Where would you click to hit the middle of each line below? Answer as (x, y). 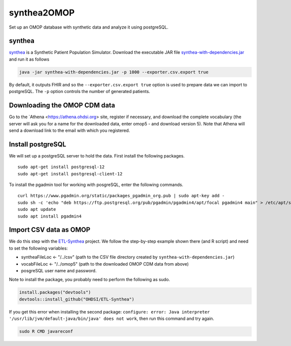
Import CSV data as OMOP (50, 230)
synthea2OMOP (42, 13)
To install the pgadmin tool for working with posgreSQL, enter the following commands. (96, 185)
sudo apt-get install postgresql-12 (61, 167)
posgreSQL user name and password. (59, 271)
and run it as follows (29, 59)
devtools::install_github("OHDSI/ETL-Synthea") (77, 299)
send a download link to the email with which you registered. (70, 130)
